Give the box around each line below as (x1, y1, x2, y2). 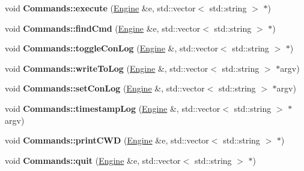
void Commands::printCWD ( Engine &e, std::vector (5, 134, 209, 146)
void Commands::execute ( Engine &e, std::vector (5, 2, 196, 14)
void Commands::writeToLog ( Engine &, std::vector (5, 62, 208, 74)
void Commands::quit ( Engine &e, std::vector (5, 154, 181, 166)
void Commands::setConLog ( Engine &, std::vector (5, 82, 205, 94)
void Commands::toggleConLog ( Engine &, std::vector (5, 42, 218, 54)
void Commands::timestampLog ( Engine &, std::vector (5, 102, 220, 114)
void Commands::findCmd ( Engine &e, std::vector (5, 22, 201, 34)
